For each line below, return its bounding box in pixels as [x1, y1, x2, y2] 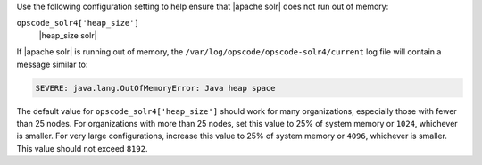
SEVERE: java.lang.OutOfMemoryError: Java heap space [35, 83, 276, 93]
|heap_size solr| [38, 29, 97, 40]
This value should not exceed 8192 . [16, 143, 148, 153]
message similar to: [16, 59, 88, 70]
